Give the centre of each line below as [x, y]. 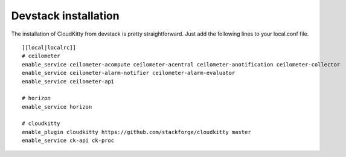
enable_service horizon [57, 107]
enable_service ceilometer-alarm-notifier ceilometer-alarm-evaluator [129, 73]
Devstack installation [66, 16]
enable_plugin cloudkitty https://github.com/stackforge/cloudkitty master [136, 132]
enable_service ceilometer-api [68, 81]
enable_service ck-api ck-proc [68, 141]
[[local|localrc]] [49, 47]
